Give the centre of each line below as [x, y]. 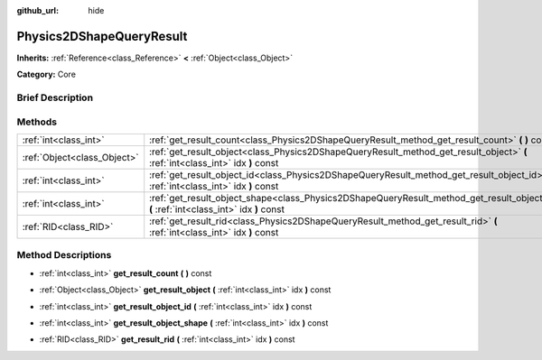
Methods [37, 122]
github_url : [37, 10]
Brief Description [55, 97]
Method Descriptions [64, 255]
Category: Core [47, 74]
